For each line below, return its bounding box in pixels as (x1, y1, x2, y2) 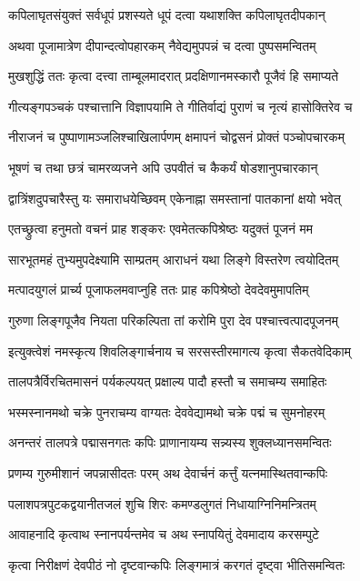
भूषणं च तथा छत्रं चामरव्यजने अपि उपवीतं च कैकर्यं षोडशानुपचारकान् (8, 157, 318, 176)
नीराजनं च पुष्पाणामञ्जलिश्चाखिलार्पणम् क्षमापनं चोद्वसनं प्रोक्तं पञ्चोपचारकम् (8, 127, 345, 146)
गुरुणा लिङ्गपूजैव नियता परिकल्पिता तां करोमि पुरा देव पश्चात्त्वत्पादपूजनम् (8, 310, 338, 329)
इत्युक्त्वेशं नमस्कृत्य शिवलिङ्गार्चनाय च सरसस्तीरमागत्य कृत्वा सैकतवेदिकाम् (8, 341, 351, 360)
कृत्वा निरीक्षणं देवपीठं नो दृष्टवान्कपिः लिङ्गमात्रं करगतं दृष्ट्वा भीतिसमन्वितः (8, 555, 345, 574)
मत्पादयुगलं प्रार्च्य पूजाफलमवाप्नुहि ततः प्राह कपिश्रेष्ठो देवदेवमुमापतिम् (8, 280, 309, 299)
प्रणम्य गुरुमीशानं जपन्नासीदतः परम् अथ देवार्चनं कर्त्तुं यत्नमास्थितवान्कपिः (8, 463, 328, 482)
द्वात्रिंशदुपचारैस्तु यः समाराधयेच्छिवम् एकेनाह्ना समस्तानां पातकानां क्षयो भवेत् (8, 188, 341, 207)
